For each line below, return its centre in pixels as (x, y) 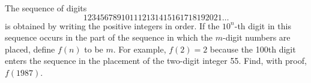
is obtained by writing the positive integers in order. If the (112, 25)
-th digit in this (263, 25)
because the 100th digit (253, 49)
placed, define (30, 49)
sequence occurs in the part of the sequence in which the (109, 37)
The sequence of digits (46, 8)
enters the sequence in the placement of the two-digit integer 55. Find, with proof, (156, 61)
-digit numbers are (256, 37)
